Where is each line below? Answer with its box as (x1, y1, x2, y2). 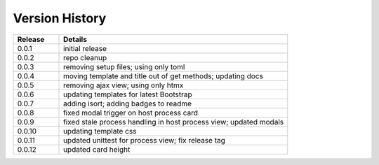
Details (63, 34, 88, 44)
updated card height (63, 144, 131, 154)
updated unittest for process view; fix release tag (63, 135, 226, 145)
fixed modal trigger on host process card (63, 108, 199, 117)
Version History (13, 10, 107, 26)
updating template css (63, 126, 137, 136)
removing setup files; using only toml (63, 62, 185, 71)
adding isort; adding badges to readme (63, 99, 192, 108)
